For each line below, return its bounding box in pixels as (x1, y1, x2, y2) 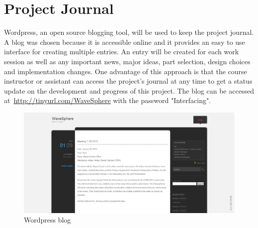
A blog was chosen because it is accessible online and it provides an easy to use (4, 36, 245, 47)
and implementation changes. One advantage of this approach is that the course (4, 66, 247, 76)
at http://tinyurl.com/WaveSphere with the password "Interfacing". (4, 95, 211, 106)
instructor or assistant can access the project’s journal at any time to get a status (4, 76, 253, 86)
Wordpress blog (24, 215, 71, 225)
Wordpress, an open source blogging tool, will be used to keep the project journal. (4, 27, 254, 37)
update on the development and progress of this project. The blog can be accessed (4, 85, 254, 96)
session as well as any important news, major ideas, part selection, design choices (4, 56, 251, 66)
